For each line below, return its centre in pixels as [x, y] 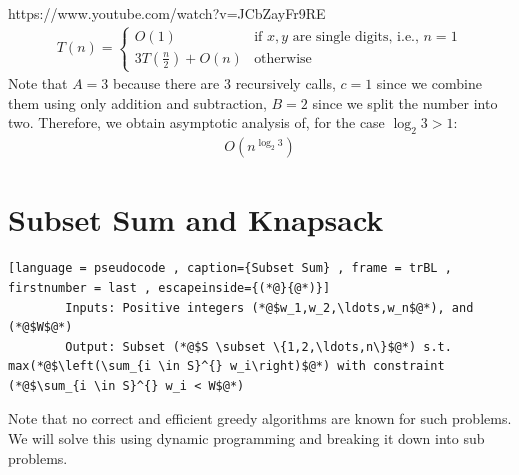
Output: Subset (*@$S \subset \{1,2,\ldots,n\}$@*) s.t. [258, 346]
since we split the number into [405, 102]
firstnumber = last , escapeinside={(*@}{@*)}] [169, 287]
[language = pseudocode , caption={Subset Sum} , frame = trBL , [230, 268]
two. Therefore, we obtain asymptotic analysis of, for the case [196, 122]
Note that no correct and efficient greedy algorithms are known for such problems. [260, 418]
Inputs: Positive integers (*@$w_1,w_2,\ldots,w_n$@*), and [269, 307]
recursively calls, [285, 83]
